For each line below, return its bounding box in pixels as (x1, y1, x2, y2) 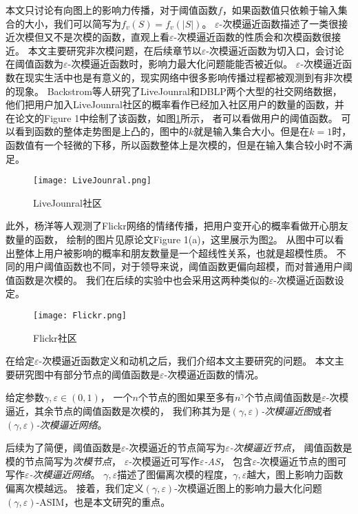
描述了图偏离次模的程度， (117, 467, 233, 482)
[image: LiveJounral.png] (33, 176, 151, 186)
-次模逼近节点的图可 (256, 453, 347, 468)
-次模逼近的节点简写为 (125, 440, 226, 455)
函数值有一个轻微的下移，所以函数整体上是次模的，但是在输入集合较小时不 (6, 137, 343, 152)
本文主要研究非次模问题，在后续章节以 (28, 43, 202, 57)
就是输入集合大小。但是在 (193, 124, 310, 138)
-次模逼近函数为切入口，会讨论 (206, 43, 344, 57)
